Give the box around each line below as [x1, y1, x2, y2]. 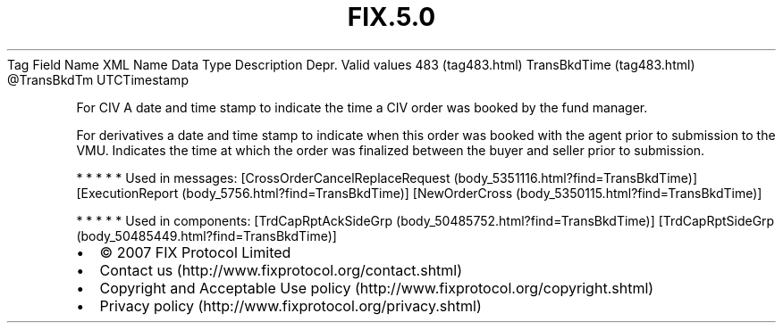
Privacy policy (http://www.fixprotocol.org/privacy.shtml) [99, 296, 482, 315]
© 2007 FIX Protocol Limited [99, 243, 291, 261]
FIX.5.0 [347, 2, 436, 32]
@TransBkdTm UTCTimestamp [7, 71, 189, 87]
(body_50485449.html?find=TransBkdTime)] [76, 227, 337, 243]
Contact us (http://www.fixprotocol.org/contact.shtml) [99, 260, 463, 279]
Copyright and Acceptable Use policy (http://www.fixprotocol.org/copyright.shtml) [99, 278, 654, 297]
